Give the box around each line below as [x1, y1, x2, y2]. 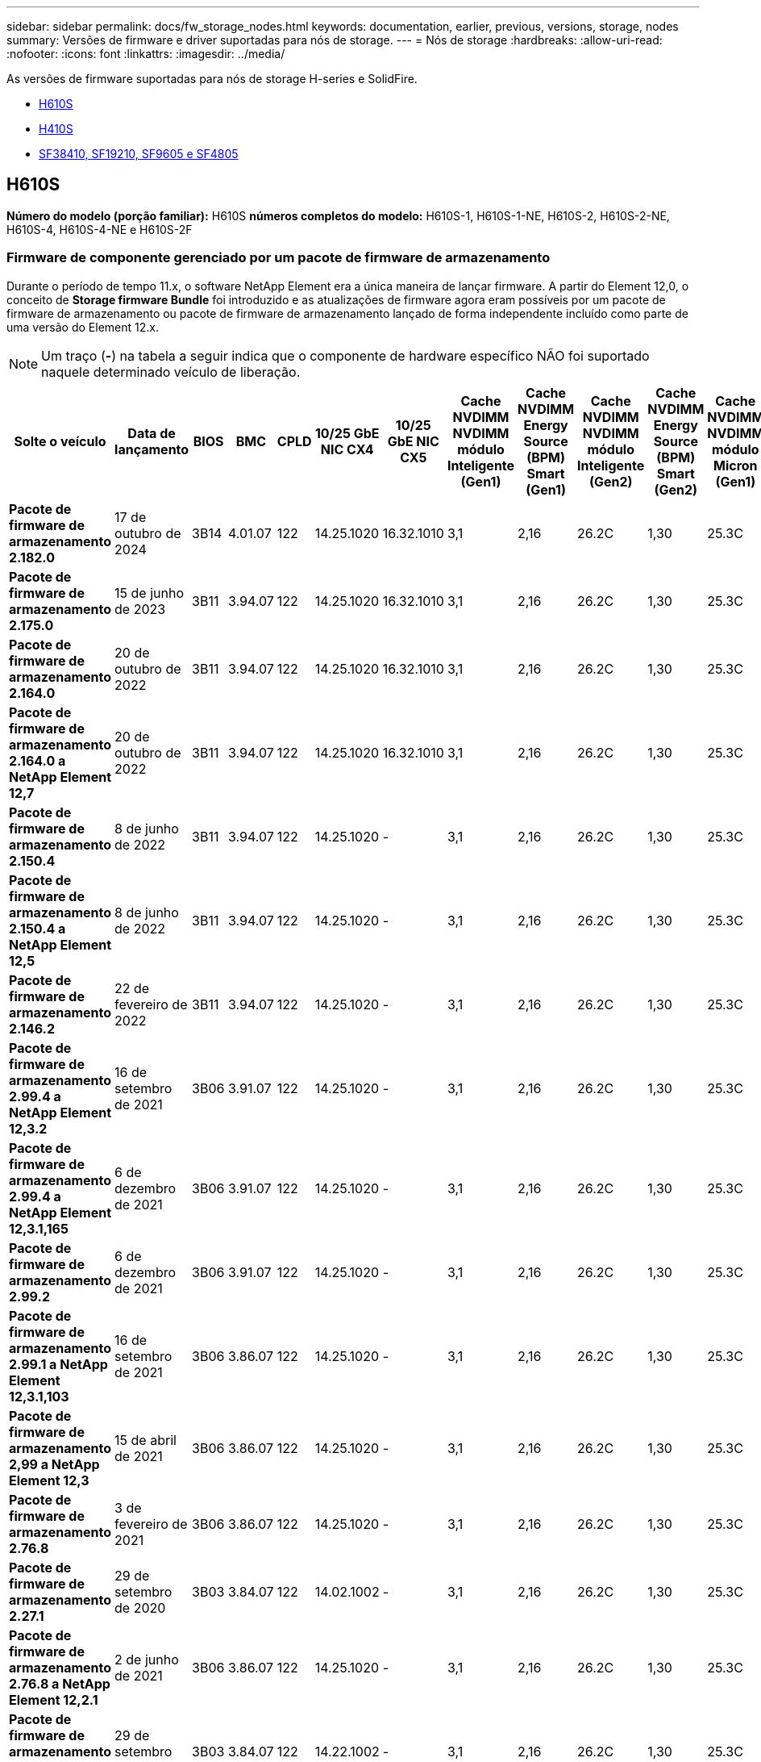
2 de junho [114, 1651, 179, 1668]
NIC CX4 [320, 440, 374, 457]
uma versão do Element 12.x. [6, 319, 159, 334]
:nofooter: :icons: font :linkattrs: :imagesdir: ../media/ [6, 47, 285, 61]
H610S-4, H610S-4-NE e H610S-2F [6, 222, 193, 236]
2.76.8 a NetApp [9, 1675, 110, 1692]
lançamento [114, 440, 189, 457]
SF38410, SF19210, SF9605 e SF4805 [39, 147, 239, 161]
